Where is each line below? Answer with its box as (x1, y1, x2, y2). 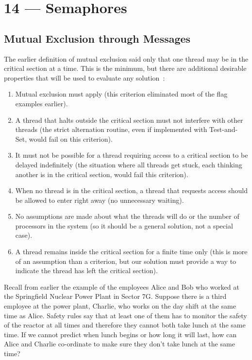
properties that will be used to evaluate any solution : (4, 72, 165, 82)
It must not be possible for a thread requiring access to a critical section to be (15, 150, 248, 160)
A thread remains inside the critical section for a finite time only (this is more (15, 246, 248, 257)
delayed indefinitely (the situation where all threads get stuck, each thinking (15, 159, 242, 169)
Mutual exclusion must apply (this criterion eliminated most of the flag (15, 89, 228, 99)
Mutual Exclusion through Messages (4, 31, 191, 46)
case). (15, 230, 33, 240)
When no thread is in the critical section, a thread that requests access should (15, 185, 248, 196)
